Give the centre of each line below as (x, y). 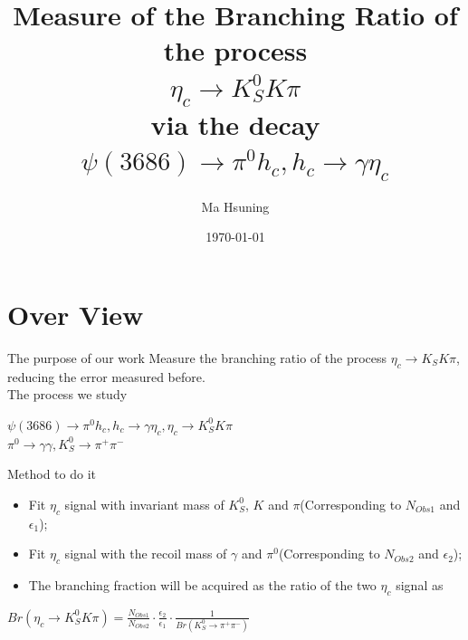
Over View (76, 314)
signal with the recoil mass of (146, 554)
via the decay (235, 124)
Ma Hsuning (235, 206)
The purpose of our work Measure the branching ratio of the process (197, 357)
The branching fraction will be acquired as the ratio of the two (202, 584)
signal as (420, 584)
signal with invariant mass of (144, 504)
